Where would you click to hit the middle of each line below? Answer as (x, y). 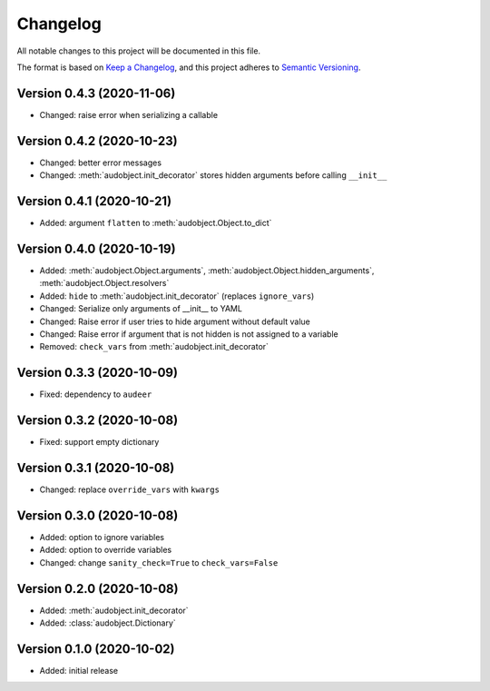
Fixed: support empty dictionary (99, 442)
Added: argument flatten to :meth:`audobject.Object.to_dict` (156, 223)
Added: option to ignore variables (102, 537)
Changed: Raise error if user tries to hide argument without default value (175, 321)
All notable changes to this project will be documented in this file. (139, 51)
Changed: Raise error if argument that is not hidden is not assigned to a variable (189, 334)
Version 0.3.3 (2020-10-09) (98, 373)
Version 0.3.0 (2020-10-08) (98, 515)
